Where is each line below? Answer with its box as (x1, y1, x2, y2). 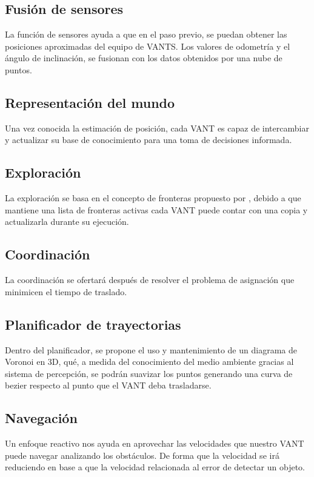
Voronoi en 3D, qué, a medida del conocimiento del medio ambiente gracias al (5, 355, 294, 368)
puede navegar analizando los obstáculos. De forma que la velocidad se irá (5, 449, 279, 461)
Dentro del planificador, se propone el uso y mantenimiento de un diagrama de (5, 343, 297, 356)
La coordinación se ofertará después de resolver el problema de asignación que (5, 273, 295, 286)
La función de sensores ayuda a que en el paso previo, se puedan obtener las (5, 28, 287, 41)
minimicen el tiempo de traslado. (5, 285, 127, 298)
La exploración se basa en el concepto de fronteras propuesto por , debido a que (5, 192, 301, 204)
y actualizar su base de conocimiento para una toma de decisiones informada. (5, 133, 292, 146)
